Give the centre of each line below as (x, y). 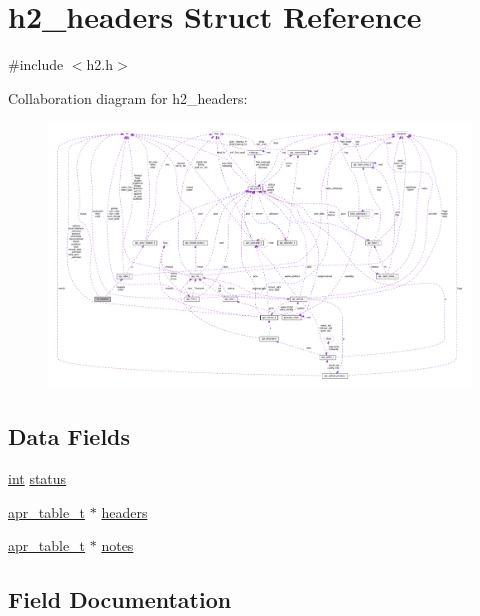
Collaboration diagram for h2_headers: (128, 97)
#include (36, 64)
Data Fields (69, 436)
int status (37, 478)
